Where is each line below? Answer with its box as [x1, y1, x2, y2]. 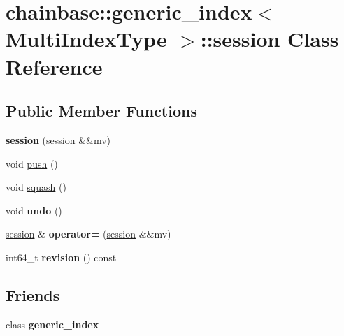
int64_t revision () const [6, 249, 117, 264]
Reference [6, 52, 103, 80]
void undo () [6, 203, 62, 217]
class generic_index [6, 316, 99, 331]
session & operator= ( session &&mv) [6, 226, 171, 241]
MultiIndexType [6, 24, 167, 53]
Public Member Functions [6, 100, 197, 122]
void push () [6, 156, 58, 170]
